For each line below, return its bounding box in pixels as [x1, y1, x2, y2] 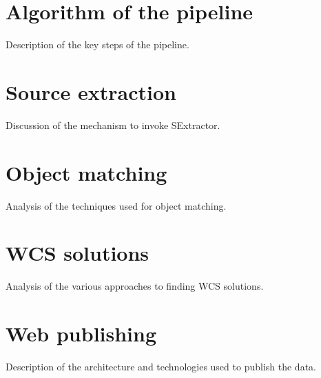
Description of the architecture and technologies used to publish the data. [6, 359, 316, 373]
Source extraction [6, 77, 176, 106]
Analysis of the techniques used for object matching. [6, 198, 227, 212]
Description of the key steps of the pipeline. [6, 37, 189, 52]
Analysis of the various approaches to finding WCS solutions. [6, 279, 264, 293]
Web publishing [6, 319, 157, 348]
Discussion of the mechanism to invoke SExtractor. [6, 117, 220, 132]
